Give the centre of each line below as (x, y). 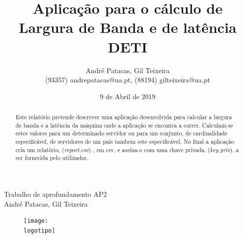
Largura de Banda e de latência (128, 27)
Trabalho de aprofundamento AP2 (55, 194)
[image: (36, 221)
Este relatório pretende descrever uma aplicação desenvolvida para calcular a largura (124, 117)
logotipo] (40, 230)
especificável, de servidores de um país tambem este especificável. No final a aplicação (125, 142)
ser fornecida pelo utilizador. (52, 158)
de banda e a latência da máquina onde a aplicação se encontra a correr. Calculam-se (124, 125)
